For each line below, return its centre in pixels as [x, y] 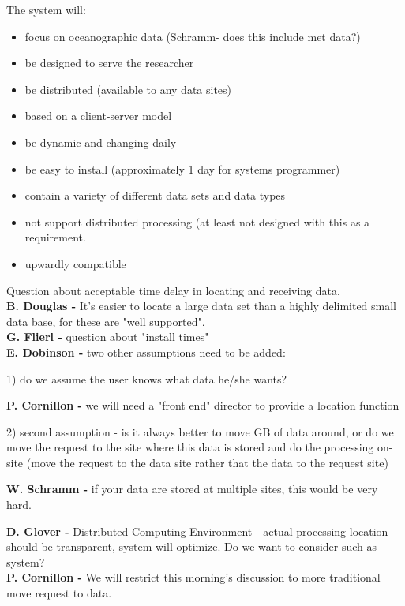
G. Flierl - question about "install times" [108, 337]
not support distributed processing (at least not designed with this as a [197, 221]
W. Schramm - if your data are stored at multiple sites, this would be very [192, 489]
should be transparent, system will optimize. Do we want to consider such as [192, 546]
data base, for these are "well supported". [106, 321]
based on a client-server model [98, 116]
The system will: [46, 9]
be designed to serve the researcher [109, 63]
